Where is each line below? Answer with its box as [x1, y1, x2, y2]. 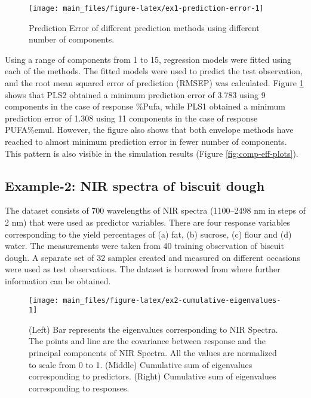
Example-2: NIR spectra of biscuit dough [5, 176, 265, 195]
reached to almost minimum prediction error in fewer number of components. [5, 135, 287, 147]
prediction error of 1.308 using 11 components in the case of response [5, 111, 258, 124]
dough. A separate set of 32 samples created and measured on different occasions [5, 251, 300, 263]
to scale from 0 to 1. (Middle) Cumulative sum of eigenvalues [29, 358, 253, 370]
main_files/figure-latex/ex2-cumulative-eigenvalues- [63, 296, 281, 305]
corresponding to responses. [29, 381, 130, 394]
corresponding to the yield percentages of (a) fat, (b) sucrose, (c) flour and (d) [5, 227, 292, 240]
